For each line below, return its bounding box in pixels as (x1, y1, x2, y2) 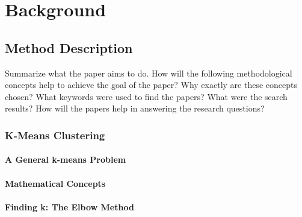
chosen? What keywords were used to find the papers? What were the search (5, 90, 288, 102)
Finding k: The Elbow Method (5, 200, 134, 213)
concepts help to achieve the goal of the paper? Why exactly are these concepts (5, 78, 297, 91)
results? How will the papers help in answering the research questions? (5, 102, 265, 115)
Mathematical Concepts (5, 177, 106, 189)
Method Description (5, 38, 133, 57)
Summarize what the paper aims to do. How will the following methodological (5, 66, 292, 79)
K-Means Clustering (5, 127, 105, 142)
